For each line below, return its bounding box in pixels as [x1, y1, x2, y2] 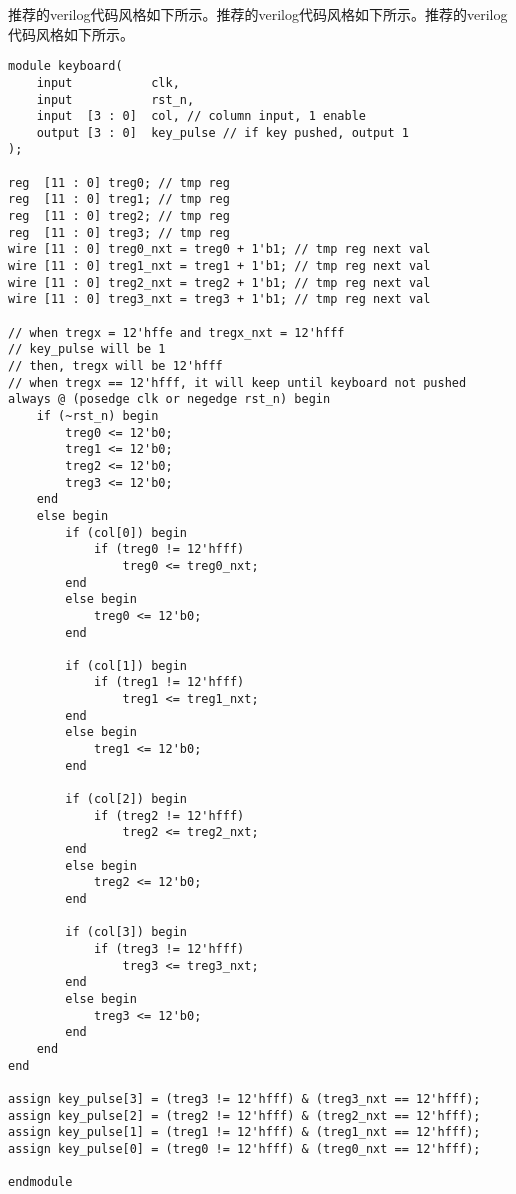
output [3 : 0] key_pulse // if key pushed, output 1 [36, 125, 409, 140]
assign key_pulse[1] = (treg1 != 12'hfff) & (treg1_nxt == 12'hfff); [8, 1125, 481, 1140]
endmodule [8, 1175, 73, 1190]
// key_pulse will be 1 [8, 342, 166, 357]
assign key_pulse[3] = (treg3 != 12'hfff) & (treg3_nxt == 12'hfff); [8, 1091, 481, 1106]
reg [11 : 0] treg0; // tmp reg [8, 175, 230, 190]
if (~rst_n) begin [36, 408, 159, 423]
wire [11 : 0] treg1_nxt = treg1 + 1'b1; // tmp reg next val [8, 259, 431, 274]
